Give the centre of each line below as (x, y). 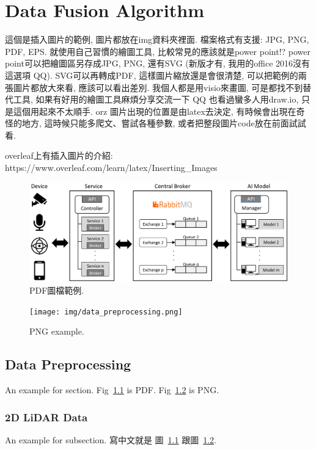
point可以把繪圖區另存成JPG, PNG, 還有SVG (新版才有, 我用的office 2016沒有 (158, 63)
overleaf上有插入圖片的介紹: (59, 155)
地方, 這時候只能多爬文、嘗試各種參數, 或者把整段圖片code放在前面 (155, 123)
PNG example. (57, 331)
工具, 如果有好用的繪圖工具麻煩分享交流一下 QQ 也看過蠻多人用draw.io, (156, 99)
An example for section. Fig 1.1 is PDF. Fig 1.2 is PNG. (112, 390)
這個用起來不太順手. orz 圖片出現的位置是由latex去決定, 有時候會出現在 (155, 111)
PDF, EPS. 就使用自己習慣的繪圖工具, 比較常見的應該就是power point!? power (158, 51)
